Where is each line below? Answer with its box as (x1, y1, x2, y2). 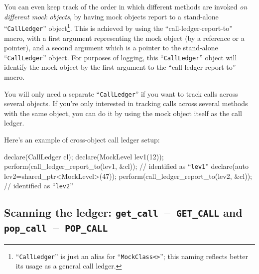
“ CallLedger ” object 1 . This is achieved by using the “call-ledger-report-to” (4, 21, 233, 33)
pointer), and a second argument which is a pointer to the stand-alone (4, 42, 218, 53)
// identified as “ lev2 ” (4, 180, 73, 191)
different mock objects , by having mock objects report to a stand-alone (4, 11, 219, 21)
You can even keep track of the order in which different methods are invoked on (4, 1, 248, 11)
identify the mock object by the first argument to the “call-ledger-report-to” (4, 62, 236, 72)
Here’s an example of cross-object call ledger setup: (4, 134, 160, 144)
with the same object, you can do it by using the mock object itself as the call (4, 108, 242, 118)
